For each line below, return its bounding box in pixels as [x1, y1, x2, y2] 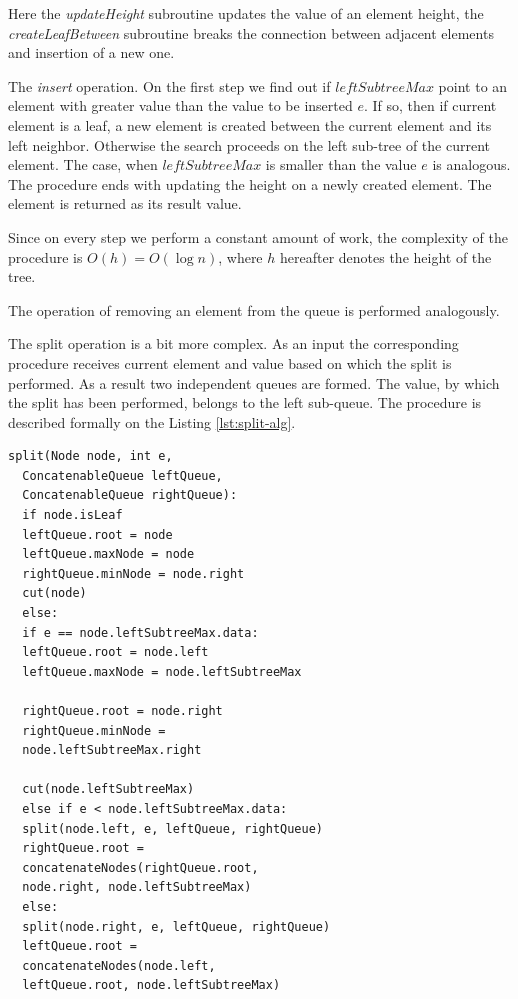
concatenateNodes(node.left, [22, 958, 216, 973]
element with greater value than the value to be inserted [8, 95, 353, 116]
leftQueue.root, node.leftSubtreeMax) [22, 978, 281, 993]
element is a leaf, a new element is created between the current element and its [8, 114, 492, 135]
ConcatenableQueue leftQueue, [22, 468, 223, 483]
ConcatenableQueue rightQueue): [22, 488, 238, 503]
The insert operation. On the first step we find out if [8, 75, 331, 96]
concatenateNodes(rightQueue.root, [22, 860, 259, 875]
